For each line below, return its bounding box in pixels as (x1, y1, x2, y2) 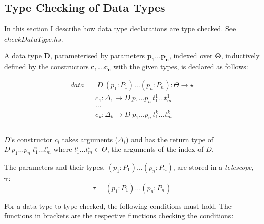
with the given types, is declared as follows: (113, 61, 248, 72)
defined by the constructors (4, 61, 89, 72)
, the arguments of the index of (107, 144, 204, 154)
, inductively (221, 50, 260, 61)
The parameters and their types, (4, 161, 105, 172)
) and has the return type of (125, 134, 213, 144)
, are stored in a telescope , (173, 161, 254, 172)
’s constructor (10, 134, 53, 144)
